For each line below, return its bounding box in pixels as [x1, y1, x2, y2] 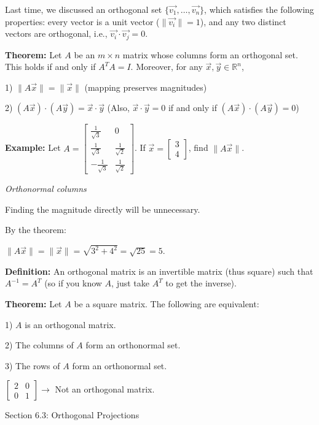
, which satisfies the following [204, 3, 314, 15]
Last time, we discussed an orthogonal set [5, 3, 162, 15]
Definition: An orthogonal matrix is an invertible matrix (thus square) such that [5, 264, 313, 277]
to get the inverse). [165, 277, 237, 289]
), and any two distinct [200, 15, 286, 28]
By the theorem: [5, 223, 66, 236]
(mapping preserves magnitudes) [84, 80, 207, 93]
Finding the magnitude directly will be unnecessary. [5, 202, 200, 215]
